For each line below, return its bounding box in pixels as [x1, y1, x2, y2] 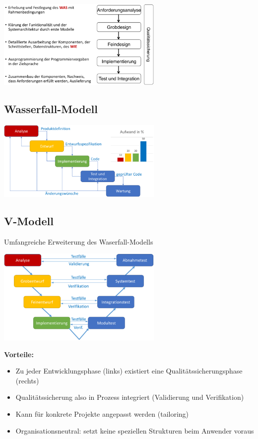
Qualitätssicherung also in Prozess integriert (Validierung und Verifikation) [15, 392, 244, 402]
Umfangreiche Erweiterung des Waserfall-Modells [4, 236, 153, 247]
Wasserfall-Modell [4, 101, 98, 117]
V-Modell [4, 213, 54, 228]
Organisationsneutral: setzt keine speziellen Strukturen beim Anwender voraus [15, 425, 254, 436]
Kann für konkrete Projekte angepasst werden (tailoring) [15, 408, 189, 419]
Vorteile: [4, 349, 34, 359]
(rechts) [15, 375, 39, 385]
